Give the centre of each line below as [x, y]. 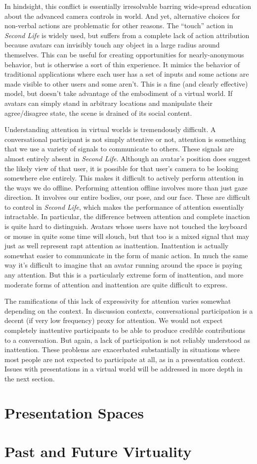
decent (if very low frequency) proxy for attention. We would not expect [114, 320]
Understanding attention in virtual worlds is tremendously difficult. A [110, 129]
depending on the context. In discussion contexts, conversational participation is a [129, 310]
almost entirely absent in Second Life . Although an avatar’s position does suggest [128, 158]
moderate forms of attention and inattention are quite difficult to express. [116, 284]
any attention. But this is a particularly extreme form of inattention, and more [124, 275]
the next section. [30, 378]
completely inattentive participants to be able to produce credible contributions [125, 330]
